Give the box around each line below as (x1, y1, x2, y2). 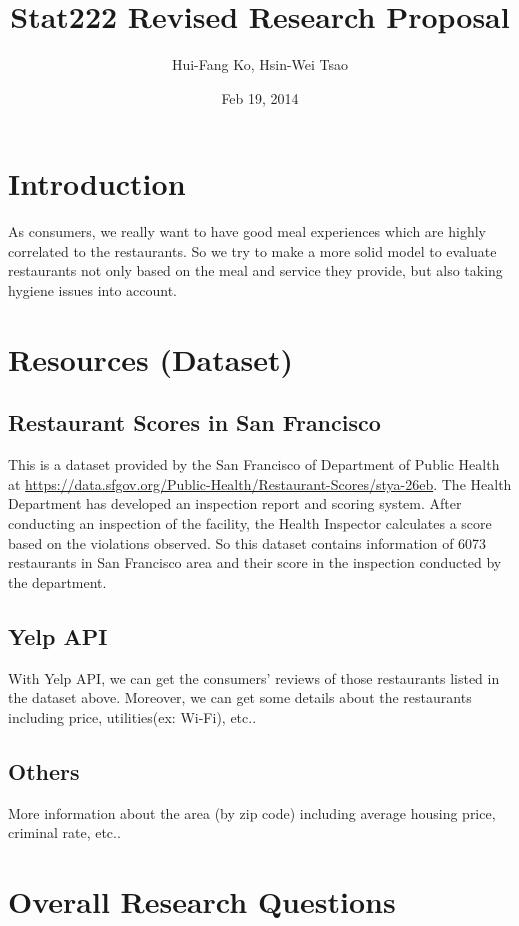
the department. (8, 571, 107, 592)
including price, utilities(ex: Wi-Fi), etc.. (8, 706, 257, 727)
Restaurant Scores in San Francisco (8, 407, 381, 438)
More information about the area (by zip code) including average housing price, (8, 802, 496, 823)
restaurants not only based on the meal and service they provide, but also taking (8, 260, 503, 281)
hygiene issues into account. (8, 280, 177, 301)
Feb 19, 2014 (221, 87, 299, 108)
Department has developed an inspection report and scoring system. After (8, 493, 462, 514)
